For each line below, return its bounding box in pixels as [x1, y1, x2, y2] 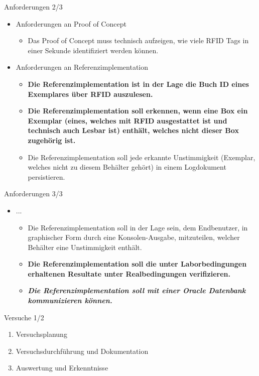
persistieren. [28, 171, 65, 182]
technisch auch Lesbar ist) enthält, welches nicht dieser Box [28, 125, 239, 136]
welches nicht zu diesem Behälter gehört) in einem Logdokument [28, 162, 226, 172]
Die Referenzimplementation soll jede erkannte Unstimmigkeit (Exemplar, [28, 152, 255, 162]
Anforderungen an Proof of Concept [16, 18, 126, 29]
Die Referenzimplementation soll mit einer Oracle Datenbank [28, 285, 246, 296]
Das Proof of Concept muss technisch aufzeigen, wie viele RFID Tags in [28, 35, 249, 46]
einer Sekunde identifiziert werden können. [28, 45, 159, 55]
